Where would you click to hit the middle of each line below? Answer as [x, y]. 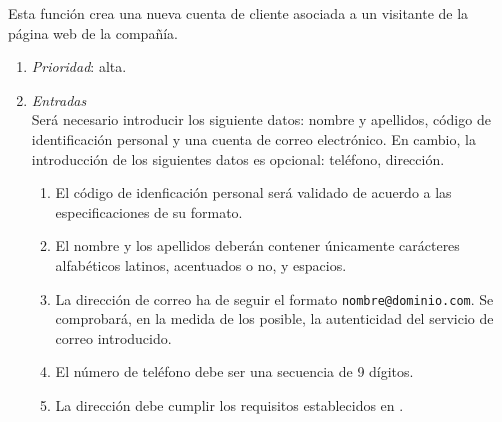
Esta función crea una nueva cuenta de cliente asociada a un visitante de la [238, 13]
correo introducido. [113, 337]
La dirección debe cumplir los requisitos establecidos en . [229, 404]
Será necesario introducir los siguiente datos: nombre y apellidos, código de [261, 119]
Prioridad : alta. [79, 66]
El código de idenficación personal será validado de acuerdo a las [253, 192]
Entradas [59, 99]
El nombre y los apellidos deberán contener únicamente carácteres [257, 245]
